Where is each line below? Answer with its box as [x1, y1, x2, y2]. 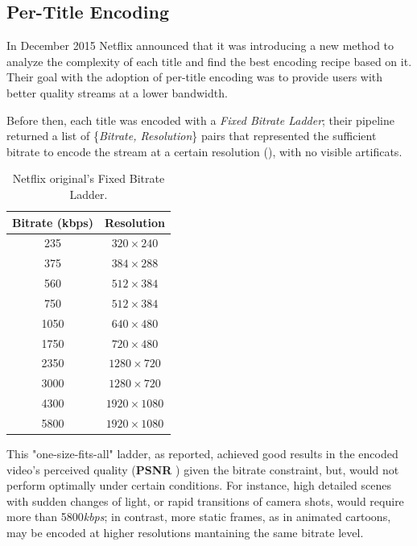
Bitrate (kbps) [12, 213, 93, 230]
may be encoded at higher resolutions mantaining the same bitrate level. [6, 524, 364, 541]
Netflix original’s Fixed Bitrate [12, 170, 165, 187]
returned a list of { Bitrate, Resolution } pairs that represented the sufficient [6, 127, 377, 144]
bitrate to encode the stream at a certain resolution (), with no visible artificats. [6, 143, 403, 159]
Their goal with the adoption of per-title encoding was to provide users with [6, 68, 383, 85]
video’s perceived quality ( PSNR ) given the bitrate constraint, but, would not [6, 461, 399, 478]
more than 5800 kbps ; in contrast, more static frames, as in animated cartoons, [6, 508, 391, 525]
